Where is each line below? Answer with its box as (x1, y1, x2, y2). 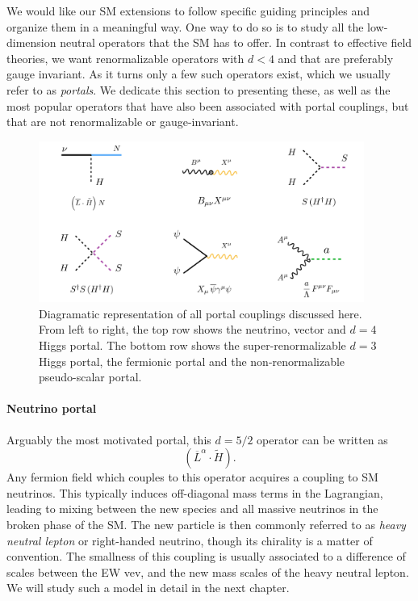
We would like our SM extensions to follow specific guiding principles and (6, 2, 370, 19)
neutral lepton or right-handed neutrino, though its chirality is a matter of (6, 532, 373, 548)
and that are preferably (278, 49, 394, 66)
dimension (6, 34, 56, 51)
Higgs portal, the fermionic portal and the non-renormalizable (39, 352, 345, 369)
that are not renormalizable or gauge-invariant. (6, 113, 239, 130)
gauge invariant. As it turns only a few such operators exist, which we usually (6, 65, 391, 82)
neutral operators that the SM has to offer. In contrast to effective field (60, 34, 412, 51)
